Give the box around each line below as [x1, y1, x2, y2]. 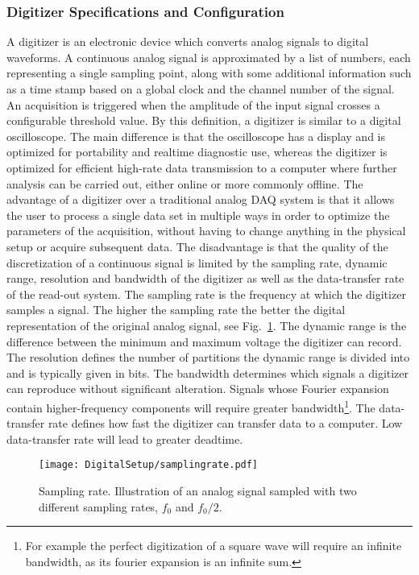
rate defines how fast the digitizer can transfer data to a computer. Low [48, 415, 403, 432]
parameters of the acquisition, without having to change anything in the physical [6, 222, 406, 239]
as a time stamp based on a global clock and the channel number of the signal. [6, 81, 395, 97]
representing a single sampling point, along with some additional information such [6, 64, 412, 81]
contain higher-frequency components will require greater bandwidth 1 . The [6, 396, 375, 416]
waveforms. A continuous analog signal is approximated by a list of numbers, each [6, 48, 411, 65]
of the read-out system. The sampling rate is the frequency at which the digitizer [6, 285, 406, 302]
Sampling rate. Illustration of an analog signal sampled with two [39, 482, 357, 498]
